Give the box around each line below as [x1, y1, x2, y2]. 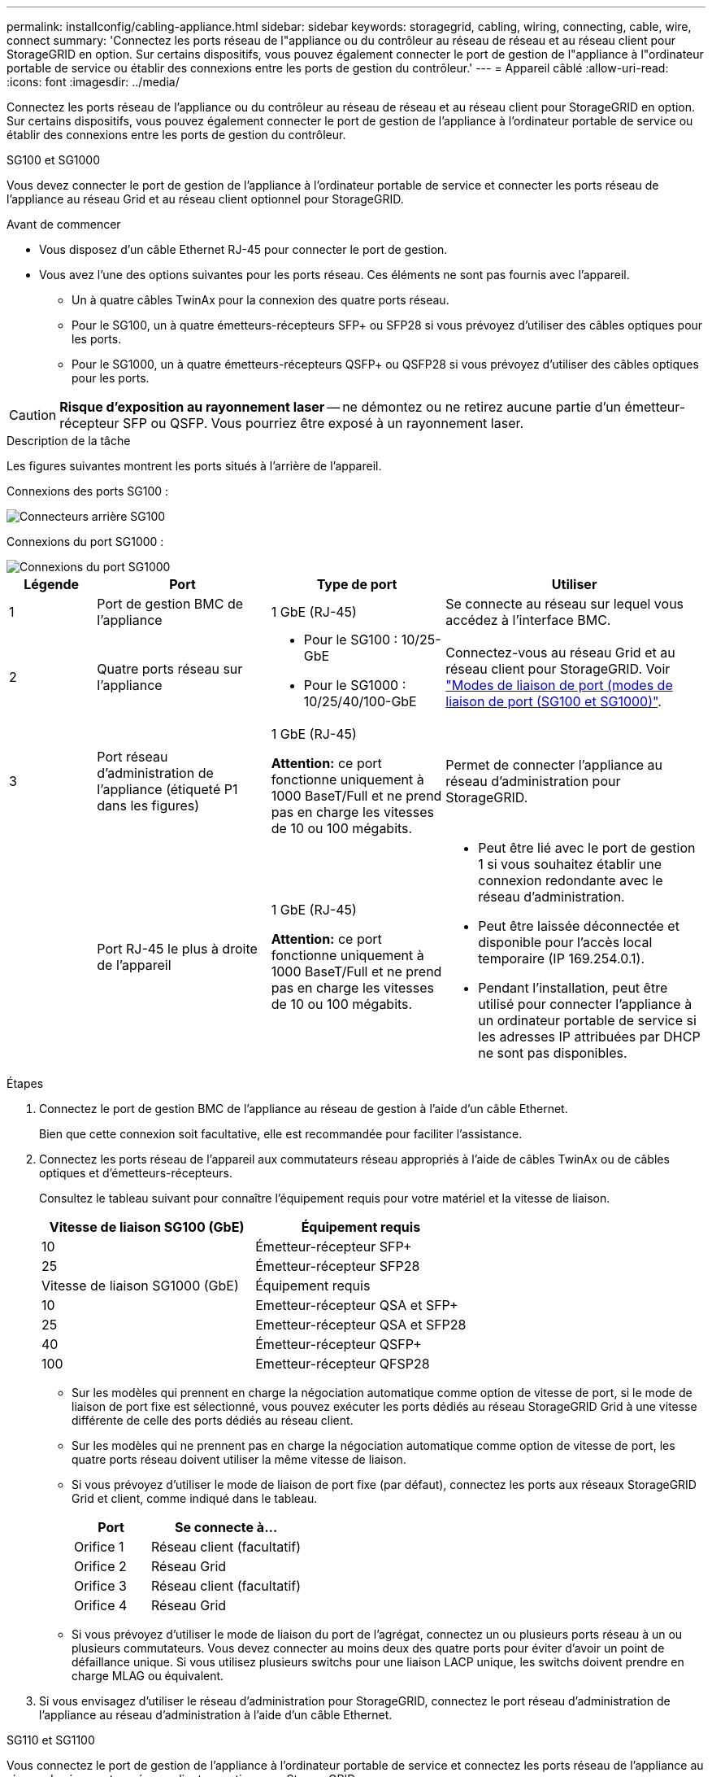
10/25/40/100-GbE [303, 693, 417, 709]
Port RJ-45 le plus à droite [97, 941, 258, 957]
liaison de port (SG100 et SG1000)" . [445, 693, 662, 709]
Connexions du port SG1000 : [7, 535, 164, 548]
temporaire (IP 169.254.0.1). [478, 950, 645, 967]
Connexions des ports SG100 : [7, 484, 169, 498]
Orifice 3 [74, 1578, 127, 1594]
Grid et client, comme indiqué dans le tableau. [72, 1491, 318, 1505]
